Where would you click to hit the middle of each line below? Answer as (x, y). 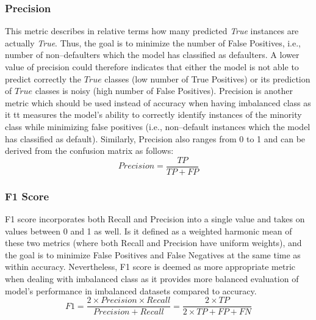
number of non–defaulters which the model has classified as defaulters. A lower (152, 55)
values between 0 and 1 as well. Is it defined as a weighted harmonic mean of (149, 231)
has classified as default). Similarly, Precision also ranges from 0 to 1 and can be (155, 138)
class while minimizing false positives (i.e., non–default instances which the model (158, 126)
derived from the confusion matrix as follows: (89, 151)
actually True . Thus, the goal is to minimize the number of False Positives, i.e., (153, 42)
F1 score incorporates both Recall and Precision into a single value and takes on (155, 219)
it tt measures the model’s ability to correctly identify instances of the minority (153, 115)
